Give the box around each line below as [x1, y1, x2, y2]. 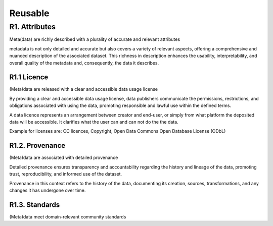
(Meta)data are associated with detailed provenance [9, 154, 118, 161]
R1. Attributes [9, 22, 56, 31]
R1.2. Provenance [9, 141, 66, 150]
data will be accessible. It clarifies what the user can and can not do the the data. [9, 119, 179, 125]
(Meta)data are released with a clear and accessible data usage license [9, 86, 158, 92]
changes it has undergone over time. [9, 187, 86, 193]
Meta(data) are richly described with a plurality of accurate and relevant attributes [9, 36, 180, 42]
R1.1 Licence [9, 73, 49, 82]
